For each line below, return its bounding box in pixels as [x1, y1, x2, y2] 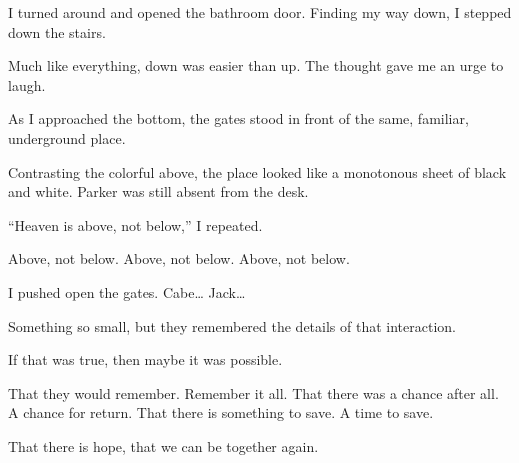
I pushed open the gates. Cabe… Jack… [8, 281, 246, 302]
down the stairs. [8, 21, 106, 42]
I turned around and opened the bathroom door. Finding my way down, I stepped [8, 2, 512, 22]
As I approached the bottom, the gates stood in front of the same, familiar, [8, 108, 469, 129]
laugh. [8, 74, 46, 95]
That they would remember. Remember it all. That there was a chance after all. [8, 382, 499, 403]
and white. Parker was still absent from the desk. [8, 181, 309, 202]
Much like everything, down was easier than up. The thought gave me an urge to [8, 55, 504, 76]
